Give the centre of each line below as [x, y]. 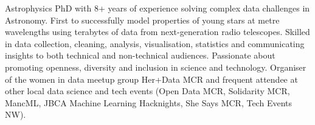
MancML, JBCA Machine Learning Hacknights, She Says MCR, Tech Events [148, 102]
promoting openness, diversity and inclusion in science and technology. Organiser [156, 67]
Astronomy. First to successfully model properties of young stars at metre [142, 20]
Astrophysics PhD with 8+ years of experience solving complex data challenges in [157, 8]
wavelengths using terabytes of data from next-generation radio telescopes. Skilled [157, 32]
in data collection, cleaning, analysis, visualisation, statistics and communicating [155, 43]
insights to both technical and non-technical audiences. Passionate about [140, 55]
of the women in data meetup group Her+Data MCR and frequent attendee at [151, 79]
